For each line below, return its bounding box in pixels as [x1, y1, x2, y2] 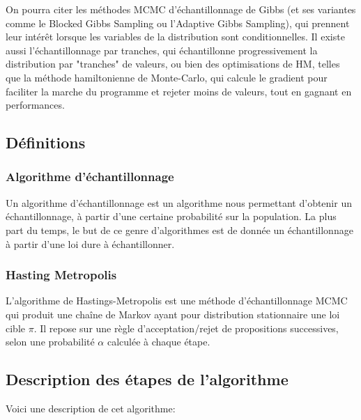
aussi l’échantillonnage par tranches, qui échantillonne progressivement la [6, 42, 318, 57]
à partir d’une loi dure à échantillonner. [6, 236, 175, 251]
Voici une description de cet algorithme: [6, 400, 176, 415]
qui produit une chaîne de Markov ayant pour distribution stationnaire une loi [6, 306, 340, 321]
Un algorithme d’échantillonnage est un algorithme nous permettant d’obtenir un [6, 195, 352, 210]
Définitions [6, 132, 86, 153]
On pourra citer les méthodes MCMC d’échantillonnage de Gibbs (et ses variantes [6, 2, 356, 16]
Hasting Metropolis [6, 266, 117, 283]
